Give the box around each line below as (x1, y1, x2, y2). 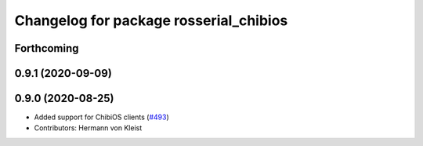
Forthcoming (14, 42, 79, 55)
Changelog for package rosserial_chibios (14, 12, 288, 29)
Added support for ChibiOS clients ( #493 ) (34, 112, 169, 122)
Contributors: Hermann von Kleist (34, 123, 143, 133)
